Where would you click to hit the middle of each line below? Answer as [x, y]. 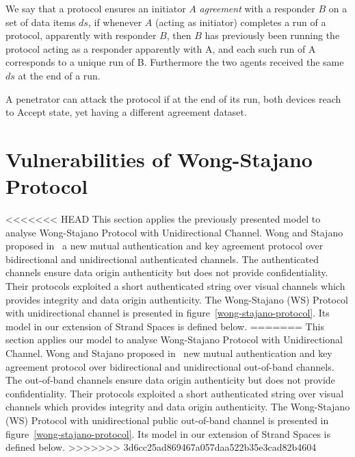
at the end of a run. [59, 75]
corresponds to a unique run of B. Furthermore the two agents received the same [175, 62]
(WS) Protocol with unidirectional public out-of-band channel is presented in [167, 420]
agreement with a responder [257, 8]
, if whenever [115, 22]
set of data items [41, 22]
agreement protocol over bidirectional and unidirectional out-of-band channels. [170, 366]
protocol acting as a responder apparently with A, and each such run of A [161, 48]
